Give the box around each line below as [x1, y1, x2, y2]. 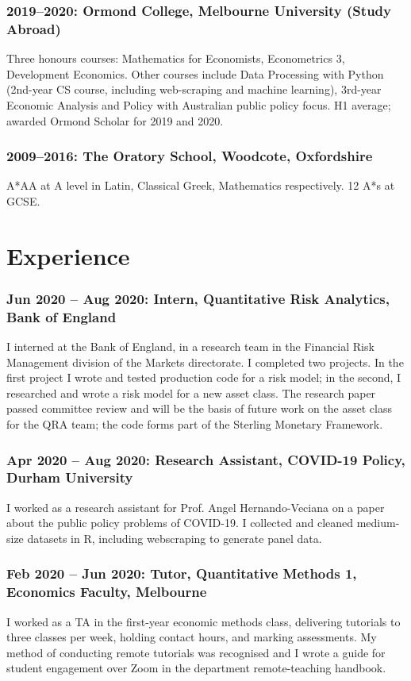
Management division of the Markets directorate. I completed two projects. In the [6, 353, 404, 370]
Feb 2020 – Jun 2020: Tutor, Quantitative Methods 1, [6, 564, 357, 583]
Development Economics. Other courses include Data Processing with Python [6, 65, 384, 82]
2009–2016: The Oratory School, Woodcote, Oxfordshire [6, 146, 373, 166]
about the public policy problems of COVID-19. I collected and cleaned [6, 514, 354, 531]
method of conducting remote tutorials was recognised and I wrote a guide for [6, 644, 386, 660]
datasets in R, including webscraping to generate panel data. [27, 529, 322, 546]
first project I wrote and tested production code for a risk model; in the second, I [6, 369, 401, 386]
